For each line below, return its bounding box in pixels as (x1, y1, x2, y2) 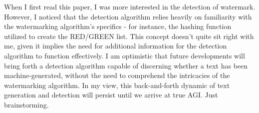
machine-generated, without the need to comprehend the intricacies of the (4, 70, 230, 80)
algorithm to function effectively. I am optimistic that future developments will (4, 50, 245, 60)
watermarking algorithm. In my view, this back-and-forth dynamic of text (4, 79, 230, 90)
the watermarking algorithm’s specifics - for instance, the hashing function (4, 21, 232, 31)
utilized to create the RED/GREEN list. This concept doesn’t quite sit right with (4, 30, 254, 41)
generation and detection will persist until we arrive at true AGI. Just (4, 89, 218, 100)
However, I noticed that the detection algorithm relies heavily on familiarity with (4, 11, 252, 21)
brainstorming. (4, 99, 49, 109)
